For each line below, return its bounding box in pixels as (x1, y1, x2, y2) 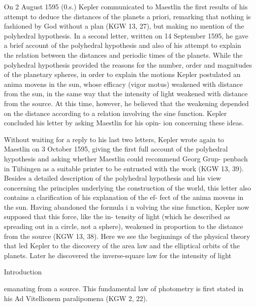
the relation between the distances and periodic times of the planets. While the (4, 49, 243, 60)
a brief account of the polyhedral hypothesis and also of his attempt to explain (4, 40, 241, 50)
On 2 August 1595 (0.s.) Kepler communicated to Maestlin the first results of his (4, 1, 248, 11)
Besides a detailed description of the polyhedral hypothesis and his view (4, 173, 221, 183)
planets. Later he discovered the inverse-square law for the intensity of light (4, 250, 231, 260)
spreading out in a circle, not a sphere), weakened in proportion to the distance (4, 221, 243, 231)
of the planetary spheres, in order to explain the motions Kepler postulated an (4, 69, 241, 79)
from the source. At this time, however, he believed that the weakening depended (4, 98, 249, 108)
